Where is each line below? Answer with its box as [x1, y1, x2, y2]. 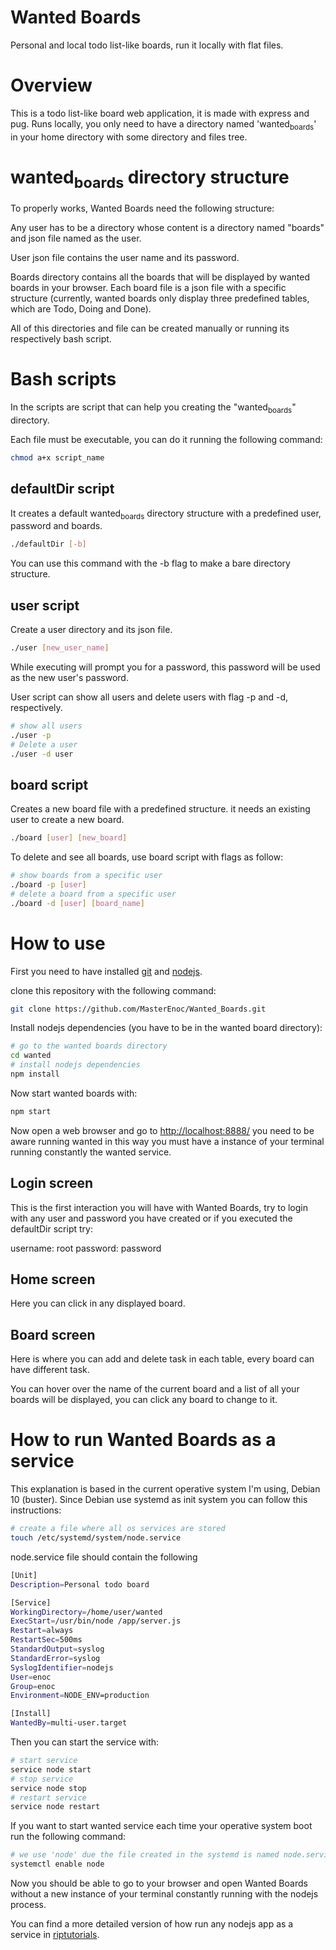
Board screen [10, 1326, 96, 1343]
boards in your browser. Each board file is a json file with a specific [10, 282, 287, 294]
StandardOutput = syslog [10, 1644, 105, 1655]
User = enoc [10, 1672, 52, 1682]
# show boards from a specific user [10, 871, 163, 881]
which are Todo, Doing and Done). [10, 303, 152, 315]
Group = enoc [10, 1681, 56, 1691]
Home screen [10, 1271, 96, 1288]
